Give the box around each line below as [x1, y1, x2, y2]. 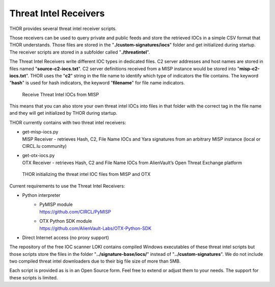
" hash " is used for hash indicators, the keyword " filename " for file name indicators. [9, 80, 185, 86]
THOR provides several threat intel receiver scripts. [9, 25, 117, 32]
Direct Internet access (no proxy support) [22, 234, 109, 241]
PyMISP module [39, 201, 73, 207]
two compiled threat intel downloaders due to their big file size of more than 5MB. [9, 258, 181, 265]
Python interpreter [22, 192, 61, 198]
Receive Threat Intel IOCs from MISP [22, 91, 99, 97]
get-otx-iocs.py [22, 152, 55, 159]
